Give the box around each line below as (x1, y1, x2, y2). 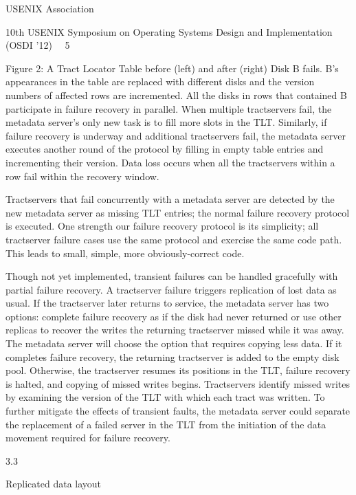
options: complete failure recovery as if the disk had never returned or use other (5, 309, 342, 323)
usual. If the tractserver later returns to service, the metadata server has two (5, 296, 329, 310)
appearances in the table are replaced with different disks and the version (5, 74, 315, 89)
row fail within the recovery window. (5, 168, 159, 183)
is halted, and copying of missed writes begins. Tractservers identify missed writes (5, 376, 351, 390)
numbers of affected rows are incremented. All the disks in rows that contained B (5, 87, 347, 102)
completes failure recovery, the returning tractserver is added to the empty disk (5, 349, 340, 364)
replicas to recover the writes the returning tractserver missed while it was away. (5, 322, 344, 337)
